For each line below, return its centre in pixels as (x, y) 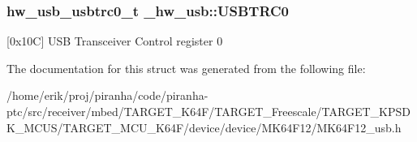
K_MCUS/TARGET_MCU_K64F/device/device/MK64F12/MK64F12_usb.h (204, 127)
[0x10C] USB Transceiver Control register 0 (115, 41)
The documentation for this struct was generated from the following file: (186, 68)
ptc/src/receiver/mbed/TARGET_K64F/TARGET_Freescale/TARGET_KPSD (208, 111)
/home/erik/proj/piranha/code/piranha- (107, 95)
